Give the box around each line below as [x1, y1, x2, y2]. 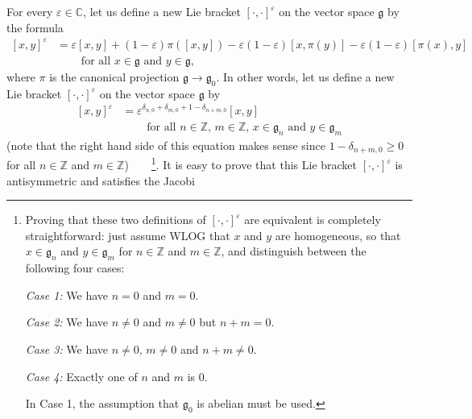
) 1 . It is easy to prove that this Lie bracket [124, 154, 358, 173]
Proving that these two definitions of [25, 211, 206, 228]
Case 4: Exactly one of [25, 367, 138, 384]
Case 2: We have [25, 313, 108, 330]
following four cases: [25, 259, 125, 276]
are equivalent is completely [244, 211, 381, 228]
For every [6, 3, 53, 19]
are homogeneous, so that [275, 226, 401, 243]
